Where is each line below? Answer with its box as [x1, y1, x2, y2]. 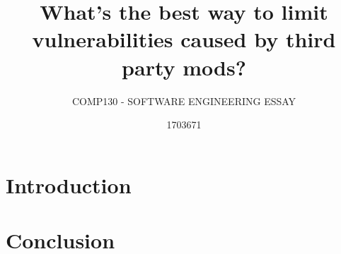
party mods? [122, 52, 246, 81]
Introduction [6, 170, 132, 199]
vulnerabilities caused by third [32, 25, 336, 54]
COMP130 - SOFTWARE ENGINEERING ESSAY [71, 93, 296, 108]
